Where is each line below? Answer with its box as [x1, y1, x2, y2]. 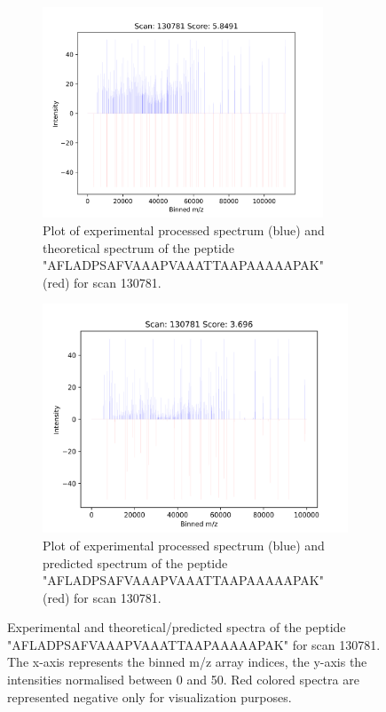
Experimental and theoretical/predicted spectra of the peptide [7, 618, 346, 637]
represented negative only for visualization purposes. [7, 687, 292, 706]
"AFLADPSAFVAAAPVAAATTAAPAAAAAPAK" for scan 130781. [7, 635, 381, 653]
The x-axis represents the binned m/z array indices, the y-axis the [7, 653, 367, 671]
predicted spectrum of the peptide [43, 553, 228, 572]
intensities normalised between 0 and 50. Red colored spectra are [7, 670, 359, 689]
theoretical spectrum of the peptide [43, 238, 234, 257]
